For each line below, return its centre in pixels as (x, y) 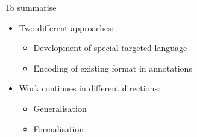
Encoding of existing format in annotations (113, 68)
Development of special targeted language (110, 48)
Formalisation (59, 128)
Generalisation (60, 108)
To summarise (31, 7)
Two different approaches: (66, 27)
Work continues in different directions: (89, 88)
